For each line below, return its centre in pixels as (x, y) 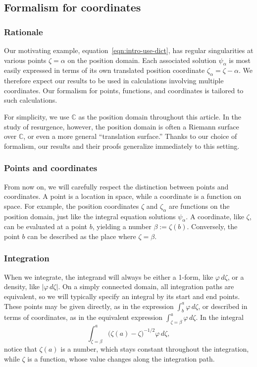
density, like (22, 286)
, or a (236, 276)
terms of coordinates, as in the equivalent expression (83, 317)
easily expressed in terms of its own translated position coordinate (104, 70)
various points (25, 60)
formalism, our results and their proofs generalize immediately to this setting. (122, 146)
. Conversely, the (212, 226)
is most (240, 60)
